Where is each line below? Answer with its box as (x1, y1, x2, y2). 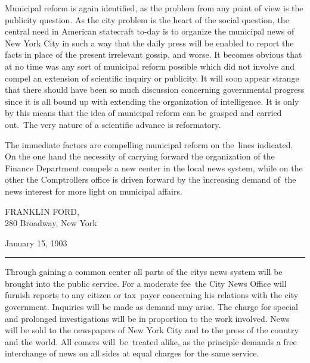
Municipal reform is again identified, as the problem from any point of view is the (5, 2, 303, 14)
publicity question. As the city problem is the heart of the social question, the (5, 13, 289, 26)
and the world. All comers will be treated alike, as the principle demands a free (5, 335, 297, 348)
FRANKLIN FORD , (5, 205, 79, 217)
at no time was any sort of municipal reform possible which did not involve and (5, 60, 295, 72)
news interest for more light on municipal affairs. (5, 184, 182, 197)
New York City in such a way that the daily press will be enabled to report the (5, 36, 294, 49)
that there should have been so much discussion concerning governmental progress (5, 83, 305, 96)
